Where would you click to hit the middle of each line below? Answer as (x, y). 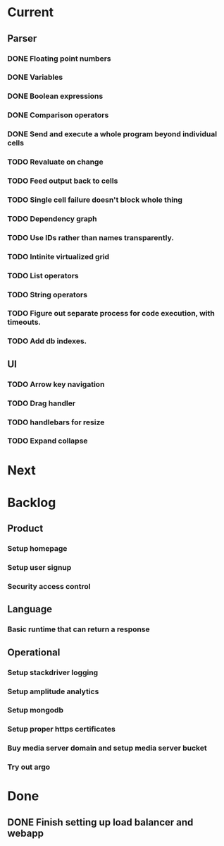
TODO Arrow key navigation (56, 384)
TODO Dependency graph (52, 218)
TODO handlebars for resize (56, 422)
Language (30, 609)
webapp (26, 833)
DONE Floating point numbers (59, 59)
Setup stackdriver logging (53, 672)
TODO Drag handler (42, 403)
